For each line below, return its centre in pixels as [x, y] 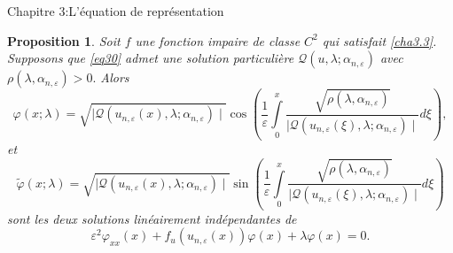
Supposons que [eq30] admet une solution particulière [151, 58]
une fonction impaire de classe [218, 40]
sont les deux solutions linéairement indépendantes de [152, 218]
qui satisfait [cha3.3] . [379, 40]
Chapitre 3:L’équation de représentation [116, 11]
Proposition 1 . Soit [64, 40]
